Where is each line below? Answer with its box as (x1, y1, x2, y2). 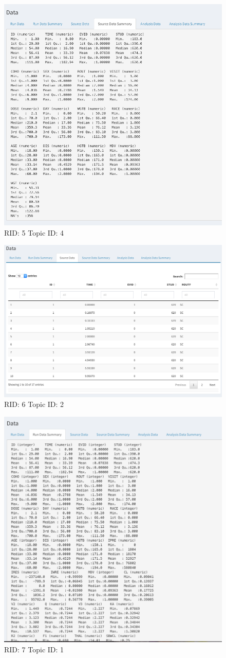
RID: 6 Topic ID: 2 (4, 399, 64, 410)
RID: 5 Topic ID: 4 (4, 227, 64, 238)
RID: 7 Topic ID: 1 (4, 644, 64, 654)
